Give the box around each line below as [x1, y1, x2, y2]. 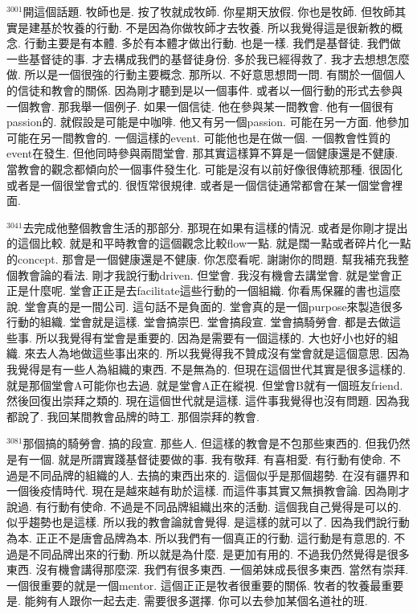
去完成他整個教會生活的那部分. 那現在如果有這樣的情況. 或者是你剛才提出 [22, 219, 408, 235]
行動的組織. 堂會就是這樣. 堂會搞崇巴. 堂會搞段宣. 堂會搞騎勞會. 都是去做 [6, 313, 390, 330]
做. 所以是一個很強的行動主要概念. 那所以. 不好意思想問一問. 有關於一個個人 [6, 66, 406, 83]
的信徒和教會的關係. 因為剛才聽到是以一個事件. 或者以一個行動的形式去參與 [6, 81, 403, 98]
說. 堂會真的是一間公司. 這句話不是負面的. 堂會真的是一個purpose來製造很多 [6, 297, 403, 314]
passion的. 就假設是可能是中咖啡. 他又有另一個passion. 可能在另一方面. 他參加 [6, 113, 410, 130]
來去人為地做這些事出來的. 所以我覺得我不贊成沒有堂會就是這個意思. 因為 [24, 345, 410, 362]
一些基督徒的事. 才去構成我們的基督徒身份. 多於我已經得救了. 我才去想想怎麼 [6, 50, 410, 67]
